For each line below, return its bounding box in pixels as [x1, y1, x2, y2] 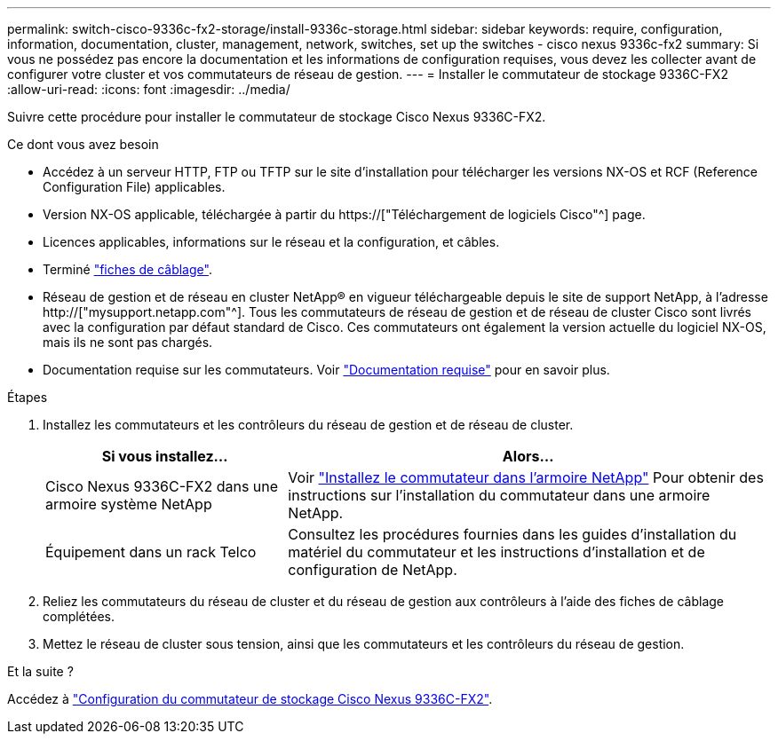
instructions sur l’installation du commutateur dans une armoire [288, 486, 711, 504]
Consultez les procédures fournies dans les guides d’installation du [288, 525, 737, 543]
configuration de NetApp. [288, 561, 457, 579]
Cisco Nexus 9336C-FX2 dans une [45, 477, 279, 495]
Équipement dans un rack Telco [45, 543, 257, 561]
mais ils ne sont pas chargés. [43, 335, 213, 350]
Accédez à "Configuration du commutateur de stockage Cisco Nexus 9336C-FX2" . [7, 691, 493, 706]
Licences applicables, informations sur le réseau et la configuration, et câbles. [43, 234, 500, 249]
